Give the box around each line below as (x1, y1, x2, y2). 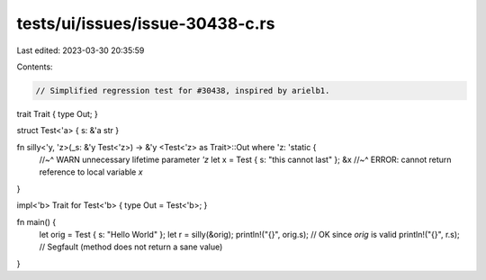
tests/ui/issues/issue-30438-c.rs (16, 14, 275, 33)
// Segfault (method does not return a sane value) (39, 241, 223, 252)
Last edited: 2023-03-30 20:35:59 (16, 45, 145, 56)
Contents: (16, 61, 53, 72)
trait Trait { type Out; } (16, 108, 98, 119)
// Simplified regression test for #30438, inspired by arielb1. (35, 86, 330, 95)
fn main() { (16, 216, 57, 227)
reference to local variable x (39, 167, 143, 177)
